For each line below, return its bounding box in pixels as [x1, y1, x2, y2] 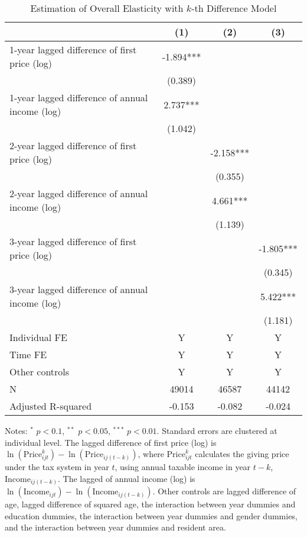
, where [138, 448, 164, 460]
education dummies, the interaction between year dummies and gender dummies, [5, 509, 298, 522]
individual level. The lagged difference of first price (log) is [5, 436, 217, 448]
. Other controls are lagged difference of [152, 485, 296, 497]
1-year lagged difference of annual [9, 91, 148, 104]
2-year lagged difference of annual [9, 186, 148, 200]
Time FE [9, 348, 47, 361]
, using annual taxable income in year [115, 461, 251, 473]
